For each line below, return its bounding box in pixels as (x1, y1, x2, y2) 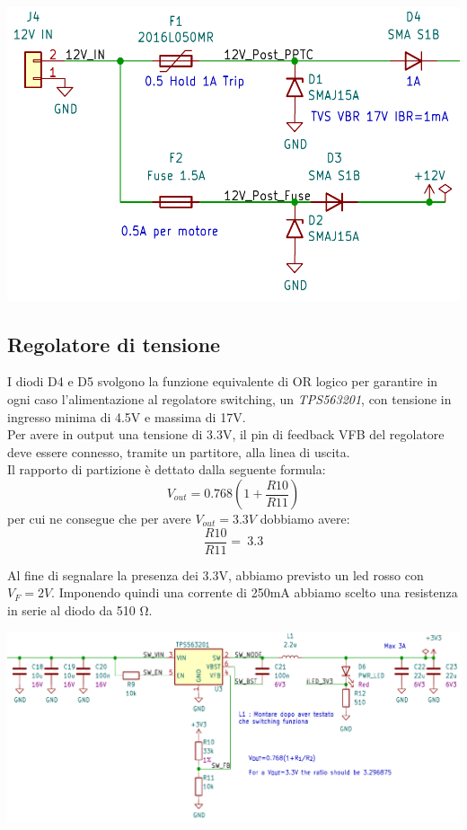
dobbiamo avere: (260, 509, 350, 527)
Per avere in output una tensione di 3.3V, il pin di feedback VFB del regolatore (7, 425, 445, 444)
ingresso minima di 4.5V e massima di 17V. (7, 407, 246, 426)
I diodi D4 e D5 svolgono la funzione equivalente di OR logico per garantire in (7, 372, 438, 391)
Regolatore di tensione (7, 330, 221, 358)
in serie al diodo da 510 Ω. (7, 600, 153, 619)
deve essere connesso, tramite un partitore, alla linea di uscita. (7, 442, 350, 461)
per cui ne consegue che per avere (7, 509, 191, 527)
